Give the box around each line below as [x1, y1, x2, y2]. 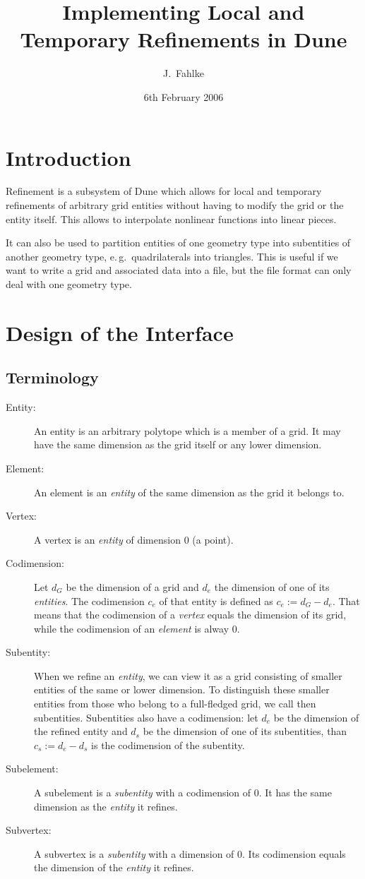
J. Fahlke [163, 66, 204, 80]
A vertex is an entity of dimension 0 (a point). [34, 532, 234, 546]
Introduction [6, 143, 131, 172]
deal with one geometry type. [6, 277, 132, 291]
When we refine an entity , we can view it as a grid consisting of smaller [34, 668, 342, 683]
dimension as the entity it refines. [34, 799, 178, 813]
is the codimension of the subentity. [91, 737, 245, 752]
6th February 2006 [143, 89, 224, 104]
